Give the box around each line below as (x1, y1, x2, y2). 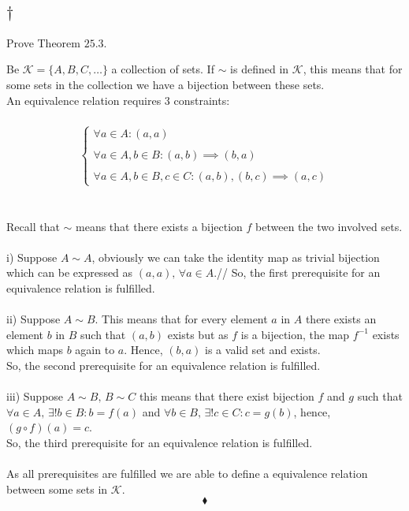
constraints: (173, 91, 230, 108)
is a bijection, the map (240, 326, 350, 342)
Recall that (6, 218, 60, 234)
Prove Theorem (6, 34, 80, 50)
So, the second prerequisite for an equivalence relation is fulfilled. (6, 357, 321, 373)
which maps (6, 341, 64, 358)
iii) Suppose (6, 388, 64, 405)
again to (75, 341, 115, 358)
